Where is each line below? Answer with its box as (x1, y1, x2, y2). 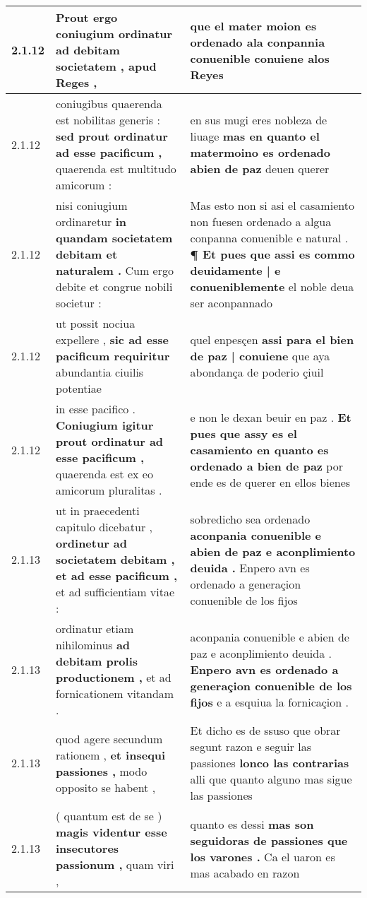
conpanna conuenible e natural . (190, 230, 349, 246)
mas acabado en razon (190, 864, 300, 881)
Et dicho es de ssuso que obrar (190, 722, 341, 738)
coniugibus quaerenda (56, 95, 162, 112)
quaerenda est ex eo (56, 466, 153, 482)
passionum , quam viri (56, 856, 174, 873)
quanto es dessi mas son (190, 815, 314, 832)
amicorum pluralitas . (56, 482, 162, 498)
